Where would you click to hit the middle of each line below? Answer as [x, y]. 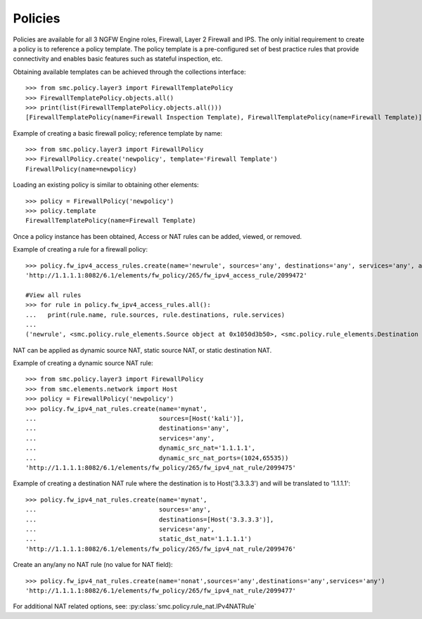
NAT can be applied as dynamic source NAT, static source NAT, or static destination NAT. [142, 350]
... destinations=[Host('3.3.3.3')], [150, 519]
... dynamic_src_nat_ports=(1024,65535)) [157, 458]
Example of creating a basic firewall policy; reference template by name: [118, 133]
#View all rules [53, 295]
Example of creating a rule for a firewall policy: [80, 249]
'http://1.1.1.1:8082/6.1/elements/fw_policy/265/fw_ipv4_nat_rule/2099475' [161, 468]
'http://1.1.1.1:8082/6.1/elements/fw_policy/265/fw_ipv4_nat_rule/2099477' [161, 591]
